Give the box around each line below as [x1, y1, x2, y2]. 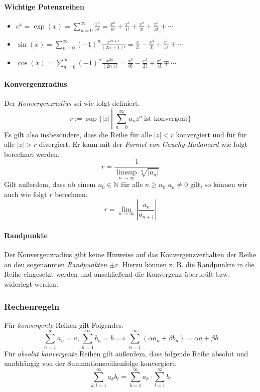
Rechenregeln [4, 300, 60, 312]
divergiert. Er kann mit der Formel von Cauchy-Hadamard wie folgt [39, 139, 247, 149]
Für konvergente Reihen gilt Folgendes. [4, 319, 123, 330]
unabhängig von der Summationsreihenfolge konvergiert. [4, 358, 177, 368]
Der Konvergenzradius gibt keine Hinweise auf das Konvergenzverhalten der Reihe [4, 249, 256, 260]
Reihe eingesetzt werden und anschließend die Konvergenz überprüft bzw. [4, 269, 230, 279]
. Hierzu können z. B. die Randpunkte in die [118, 259, 254, 269]
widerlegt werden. [4, 279, 58, 289]
